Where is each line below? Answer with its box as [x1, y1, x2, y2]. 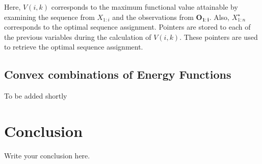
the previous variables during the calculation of [4, 31, 151, 42]
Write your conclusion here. [4, 150, 90, 160]
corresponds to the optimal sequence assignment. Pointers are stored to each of [4, 21, 251, 32]
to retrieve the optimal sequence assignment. [4, 41, 143, 52]
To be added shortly [4, 90, 67, 101]
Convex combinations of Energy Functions [4, 66, 231, 82]
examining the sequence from [4, 11, 95, 22]
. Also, [209, 11, 229, 22]
